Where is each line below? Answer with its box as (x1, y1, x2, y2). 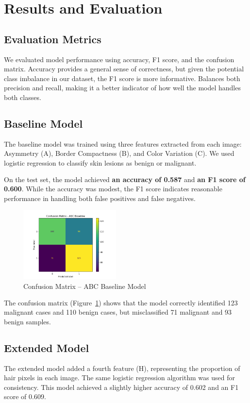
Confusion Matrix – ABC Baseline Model (23, 281, 146, 291)
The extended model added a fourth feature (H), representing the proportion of (4, 363, 240, 373)
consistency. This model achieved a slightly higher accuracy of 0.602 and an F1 (4, 382, 239, 392)
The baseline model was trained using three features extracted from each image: (4, 138, 242, 149)
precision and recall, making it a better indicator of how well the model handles (4, 83, 241, 93)
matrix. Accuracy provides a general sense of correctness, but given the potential (4, 64, 244, 74)
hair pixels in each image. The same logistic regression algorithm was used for (4, 372, 235, 383)
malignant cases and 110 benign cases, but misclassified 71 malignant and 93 (4, 307, 232, 317)
